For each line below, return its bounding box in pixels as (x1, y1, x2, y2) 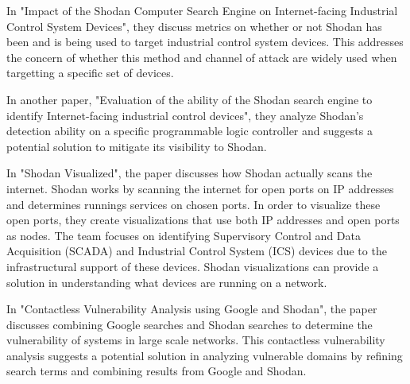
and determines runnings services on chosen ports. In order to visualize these (6, 196, 381, 212)
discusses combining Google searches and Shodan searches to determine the (6, 316, 373, 332)
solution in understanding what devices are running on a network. (6, 273, 327, 290)
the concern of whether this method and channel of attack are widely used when (6, 48, 397, 65)
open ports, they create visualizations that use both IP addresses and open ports (6, 211, 400, 228)
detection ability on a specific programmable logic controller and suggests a (6, 122, 373, 139)
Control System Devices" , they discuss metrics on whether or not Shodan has (6, 17, 382, 34)
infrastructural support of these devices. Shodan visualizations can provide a (6, 258, 379, 274)
